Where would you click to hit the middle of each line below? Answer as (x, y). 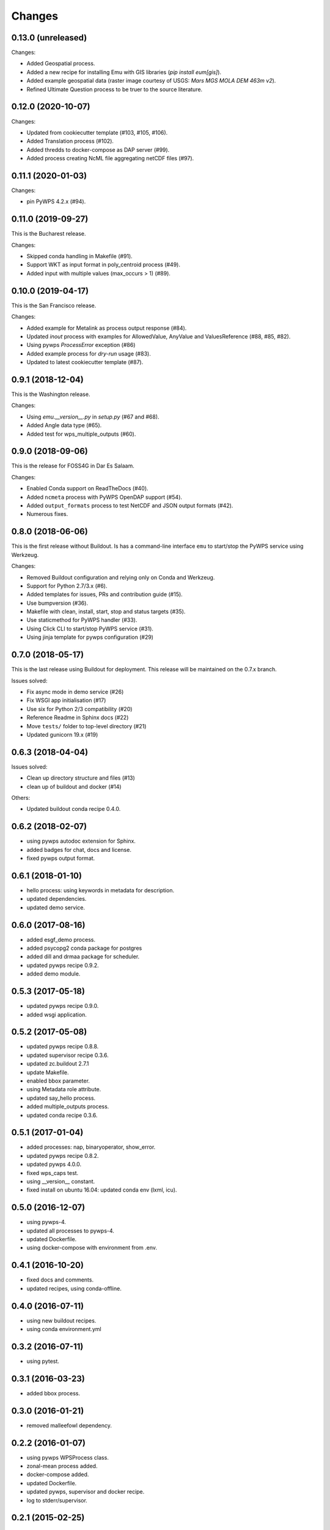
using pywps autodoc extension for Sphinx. (81, 841)
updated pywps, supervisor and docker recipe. (86, 1492)
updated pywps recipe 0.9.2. (63, 965)
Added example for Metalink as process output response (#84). (107, 328)
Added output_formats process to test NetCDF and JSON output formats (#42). (130, 506)
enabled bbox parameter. (58, 1081)
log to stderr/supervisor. (57, 1500)
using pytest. (43, 1361)
